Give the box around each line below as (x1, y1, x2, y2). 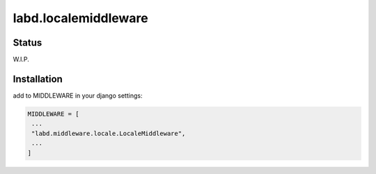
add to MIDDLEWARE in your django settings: (13, 91, 143, 100)
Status (13, 37, 42, 49)
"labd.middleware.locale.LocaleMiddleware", (31, 129, 186, 137)
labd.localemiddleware (13, 10, 149, 26)
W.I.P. (13, 55, 29, 64)
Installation (13, 73, 63, 85)
